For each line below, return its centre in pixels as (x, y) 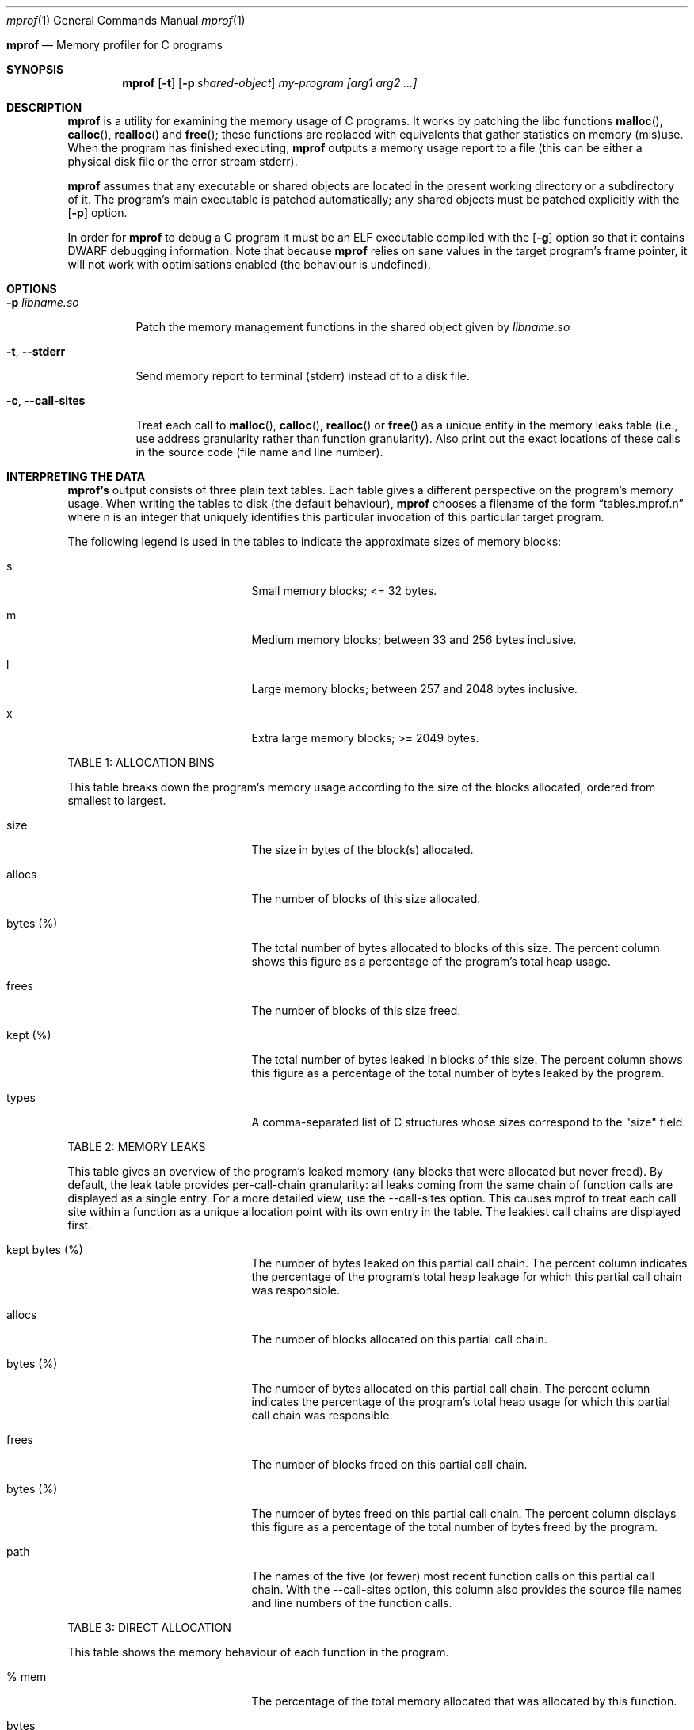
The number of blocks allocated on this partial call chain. (399, 1339)
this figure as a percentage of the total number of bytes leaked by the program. (458, 1073)
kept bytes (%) (45, 1250)
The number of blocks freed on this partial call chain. (389, 1464)
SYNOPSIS (35, 69)
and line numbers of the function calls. (352, 1603)
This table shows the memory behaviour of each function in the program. (258, 1652)
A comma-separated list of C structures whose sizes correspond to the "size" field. (469, 1122)
